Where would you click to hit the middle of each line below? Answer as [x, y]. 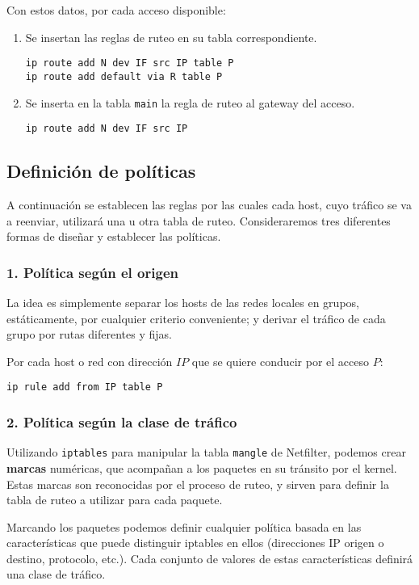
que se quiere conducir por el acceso [281, 361]
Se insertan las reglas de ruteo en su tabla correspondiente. [171, 37]
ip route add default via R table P [124, 76]
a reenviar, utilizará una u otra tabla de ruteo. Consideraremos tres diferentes [199, 220]
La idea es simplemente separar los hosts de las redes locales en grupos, [183, 303]
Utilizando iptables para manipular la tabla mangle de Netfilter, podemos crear [206, 452]
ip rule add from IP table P [85, 387]
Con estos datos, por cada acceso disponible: [116, 10]
